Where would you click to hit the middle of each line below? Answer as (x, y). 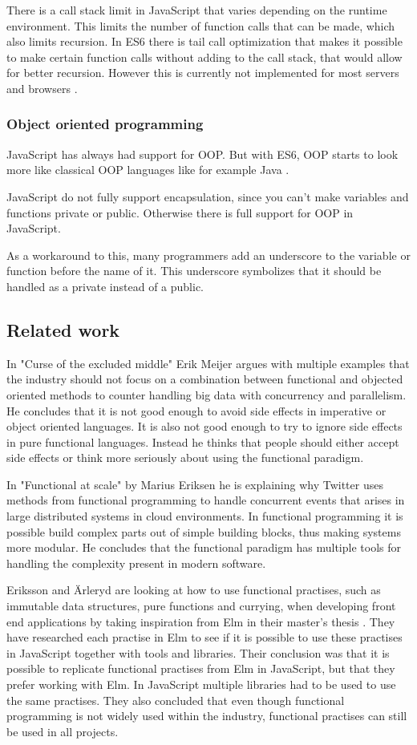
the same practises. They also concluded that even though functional (176, 700)
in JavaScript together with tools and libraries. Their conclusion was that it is (198, 652)
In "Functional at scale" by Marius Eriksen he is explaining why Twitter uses (195, 484)
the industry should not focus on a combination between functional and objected (205, 379)
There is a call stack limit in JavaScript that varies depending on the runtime (197, 10)
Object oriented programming (105, 124)
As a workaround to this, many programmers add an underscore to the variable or (208, 255)
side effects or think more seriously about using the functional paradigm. (185, 458)
